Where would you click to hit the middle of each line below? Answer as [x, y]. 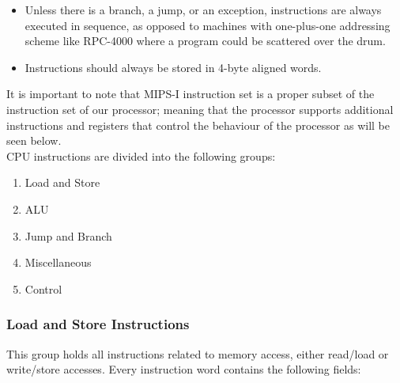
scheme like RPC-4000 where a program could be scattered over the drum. [205, 41]
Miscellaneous [58, 262]
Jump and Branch [68, 235]
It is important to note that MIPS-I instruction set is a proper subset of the [191, 94]
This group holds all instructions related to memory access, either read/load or [198, 353]
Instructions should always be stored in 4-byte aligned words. [173, 67]
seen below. [34, 140]
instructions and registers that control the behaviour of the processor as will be [198, 125]
